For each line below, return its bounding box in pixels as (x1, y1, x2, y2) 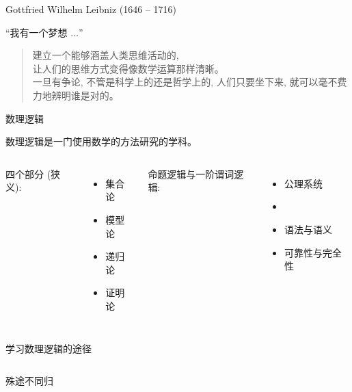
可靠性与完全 (284, 245, 342, 259)
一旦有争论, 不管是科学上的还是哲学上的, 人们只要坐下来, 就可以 (32, 75, 319, 89)
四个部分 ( (5, 166, 51, 181)
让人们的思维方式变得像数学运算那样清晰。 (32, 61, 224, 75)
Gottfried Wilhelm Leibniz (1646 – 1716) (5, 2, 177, 16)
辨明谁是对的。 (51, 88, 119, 102)
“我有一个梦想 (5, 25, 68, 39)
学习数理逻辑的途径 (5, 341, 92, 355)
